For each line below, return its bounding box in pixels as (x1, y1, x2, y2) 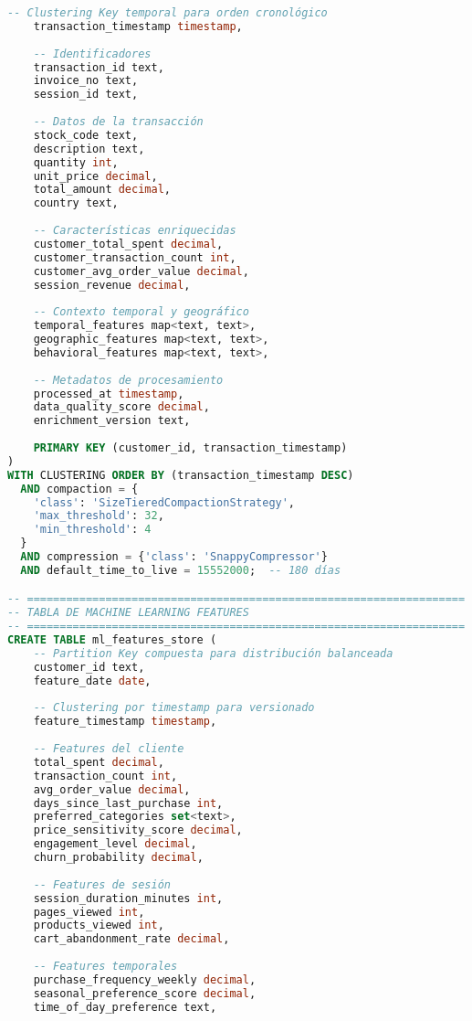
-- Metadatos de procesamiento (33, 373, 224, 387)
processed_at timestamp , (33, 387, 184, 400)
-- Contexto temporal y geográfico (33, 305, 249, 319)
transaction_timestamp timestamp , (33, 19, 243, 33)
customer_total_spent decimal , (33, 237, 224, 250)
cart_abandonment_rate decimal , (33, 932, 230, 946)
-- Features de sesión (33, 877, 171, 891)
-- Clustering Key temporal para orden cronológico (7, 6, 328, 19)
